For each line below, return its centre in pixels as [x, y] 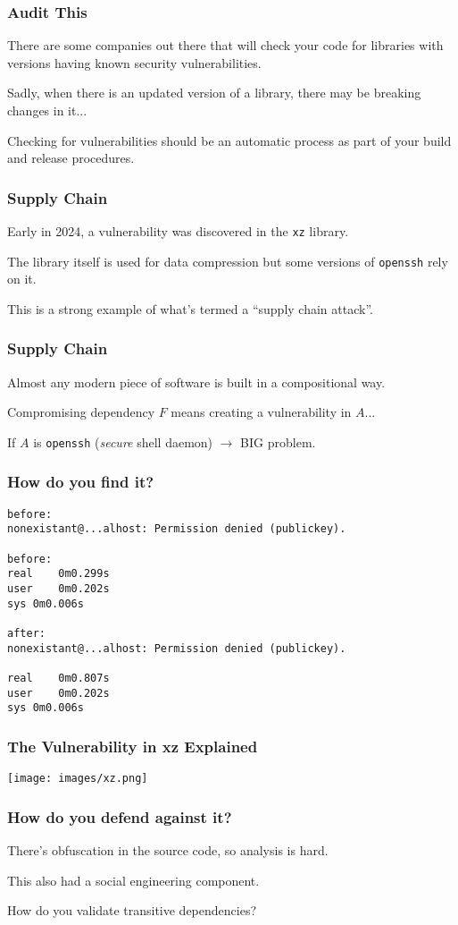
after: [26, 634]
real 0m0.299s [58, 574]
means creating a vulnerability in [261, 412]
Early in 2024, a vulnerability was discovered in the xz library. [178, 231]
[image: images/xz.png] [78, 779]
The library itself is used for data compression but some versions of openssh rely [228, 261]
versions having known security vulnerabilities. [134, 62]
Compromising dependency [81, 412]
